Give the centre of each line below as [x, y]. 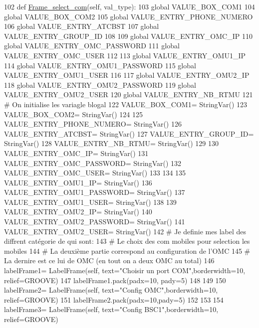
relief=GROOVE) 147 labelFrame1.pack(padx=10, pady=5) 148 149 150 [115, 280]
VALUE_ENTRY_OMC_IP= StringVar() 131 [76, 153]
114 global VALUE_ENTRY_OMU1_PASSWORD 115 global [100, 65]
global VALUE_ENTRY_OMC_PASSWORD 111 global [92, 46]
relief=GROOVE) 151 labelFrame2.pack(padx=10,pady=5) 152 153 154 [114, 299]
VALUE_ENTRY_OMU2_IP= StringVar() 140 [78, 212]
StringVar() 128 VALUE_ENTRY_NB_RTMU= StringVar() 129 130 [111, 143]
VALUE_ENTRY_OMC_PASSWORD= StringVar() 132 [93, 163]
